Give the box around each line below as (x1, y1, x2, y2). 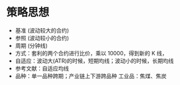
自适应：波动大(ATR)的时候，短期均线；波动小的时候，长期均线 (15, 57, 174, 64)
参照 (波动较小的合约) (15, 34, 69, 41)
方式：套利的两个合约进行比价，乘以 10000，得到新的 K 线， (15, 49, 168, 56)
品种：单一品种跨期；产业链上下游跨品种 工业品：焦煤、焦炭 (15, 72, 167, 80)
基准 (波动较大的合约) (15, 27, 69, 34)
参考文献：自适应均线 (15, 64, 69, 72)
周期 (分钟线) (15, 42, 48, 49)
